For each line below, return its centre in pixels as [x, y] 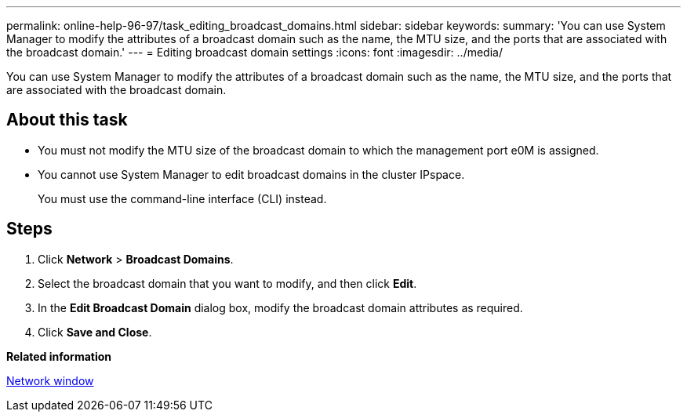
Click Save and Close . [95, 332]
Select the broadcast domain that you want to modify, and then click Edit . [227, 283]
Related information [59, 356]
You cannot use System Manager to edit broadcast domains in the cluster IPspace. [251, 174]
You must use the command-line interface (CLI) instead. [182, 198]
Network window [50, 380]
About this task [67, 120]
